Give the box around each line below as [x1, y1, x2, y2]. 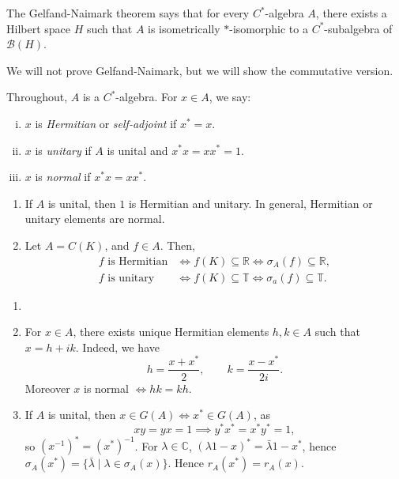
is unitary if [35, 141, 92, 158]
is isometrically [148, 20, 220, 36]
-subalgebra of [324, 20, 393, 36]
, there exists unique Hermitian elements [73, 323, 269, 340]
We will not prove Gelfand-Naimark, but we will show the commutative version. [6, 62, 393, 78]
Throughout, [6, 89, 68, 105]
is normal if [35, 168, 91, 185]
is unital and [107, 141, 168, 158]
